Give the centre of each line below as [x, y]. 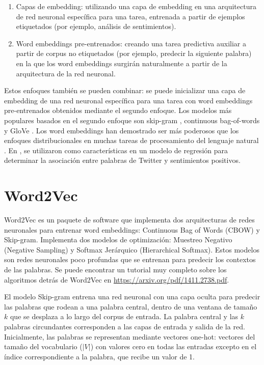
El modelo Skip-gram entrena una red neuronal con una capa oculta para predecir [132, 297]
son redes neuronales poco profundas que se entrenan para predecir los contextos [130, 259]
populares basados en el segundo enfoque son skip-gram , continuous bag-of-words [132, 120]
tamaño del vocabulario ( [43, 346]
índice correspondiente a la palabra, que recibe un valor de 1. [100, 356]
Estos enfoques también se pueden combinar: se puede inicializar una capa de [125, 90]
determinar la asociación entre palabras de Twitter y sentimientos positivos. [122, 160]
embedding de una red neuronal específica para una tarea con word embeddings [128, 100]
